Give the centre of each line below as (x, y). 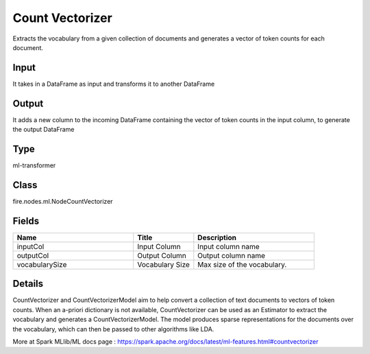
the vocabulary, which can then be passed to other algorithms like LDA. (113, 329)
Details (28, 284)
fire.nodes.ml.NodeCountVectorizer (63, 201)
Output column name (232, 255)
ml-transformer (34, 165)
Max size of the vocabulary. (242, 264)
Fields (26, 221)
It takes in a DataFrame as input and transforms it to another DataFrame (114, 84)
